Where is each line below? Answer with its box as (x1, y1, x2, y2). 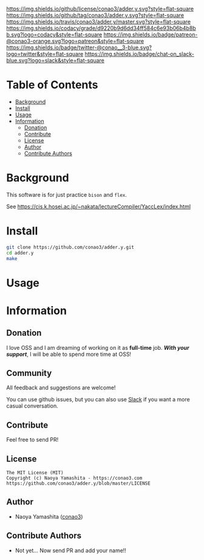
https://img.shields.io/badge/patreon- (103, 31, 198, 38)
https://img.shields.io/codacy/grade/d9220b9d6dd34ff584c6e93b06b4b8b (6, 24, 196, 32)
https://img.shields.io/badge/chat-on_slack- (84, 50, 194, 57)
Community (6, 368, 52, 378)
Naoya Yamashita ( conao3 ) (15, 513, 83, 520)
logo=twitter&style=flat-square (6, 50, 84, 57)
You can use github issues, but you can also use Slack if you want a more (6, 396, 190, 403)
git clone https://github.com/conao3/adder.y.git (6, 244, 135, 250)
